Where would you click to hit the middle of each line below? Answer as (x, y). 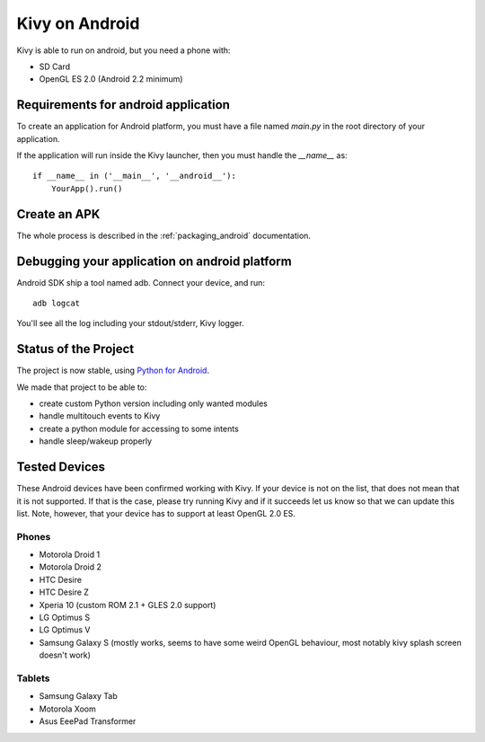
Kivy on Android (78, 23)
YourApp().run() (87, 188)
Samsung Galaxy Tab (79, 696)
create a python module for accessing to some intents (139, 428)
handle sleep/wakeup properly (96, 441)
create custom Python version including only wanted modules (154, 403)
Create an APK (58, 214)
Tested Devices (61, 467)
